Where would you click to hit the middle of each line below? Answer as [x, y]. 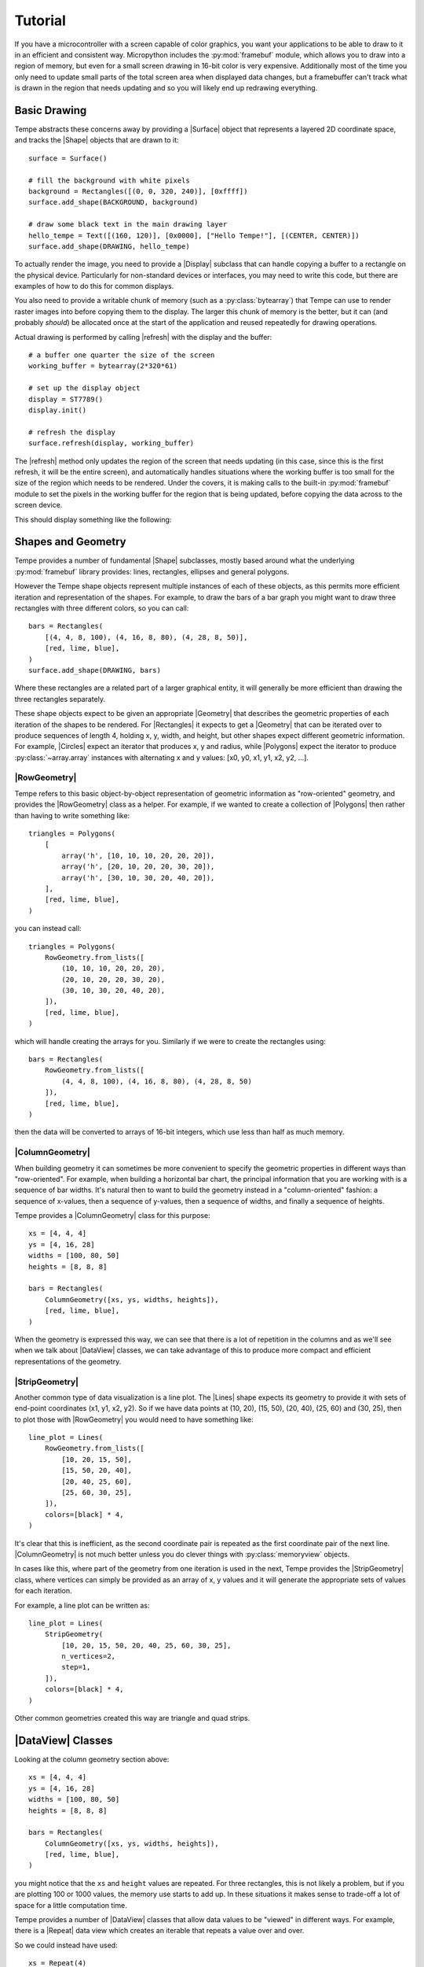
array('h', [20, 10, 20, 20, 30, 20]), [138, 867]
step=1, [76, 1667]
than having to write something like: [72, 815]
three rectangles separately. [60, 699]
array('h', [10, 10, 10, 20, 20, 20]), [138, 855]
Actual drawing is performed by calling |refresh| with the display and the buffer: [143, 337]
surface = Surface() [68, 158]
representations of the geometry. [68, 1361]
